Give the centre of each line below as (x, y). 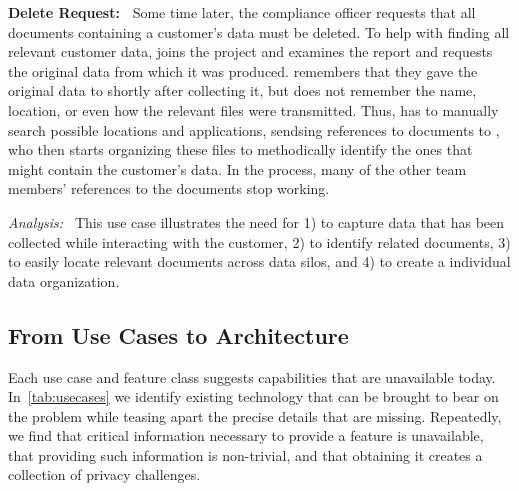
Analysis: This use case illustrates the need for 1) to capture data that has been (256, 221)
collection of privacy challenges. (104, 474)
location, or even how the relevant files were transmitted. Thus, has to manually (253, 109)
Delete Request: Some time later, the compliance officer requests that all (242, 12)
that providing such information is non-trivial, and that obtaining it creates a (245, 454)
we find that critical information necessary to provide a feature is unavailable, (246, 435)
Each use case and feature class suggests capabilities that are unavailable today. (252, 376)
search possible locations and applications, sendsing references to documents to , (254, 129)
